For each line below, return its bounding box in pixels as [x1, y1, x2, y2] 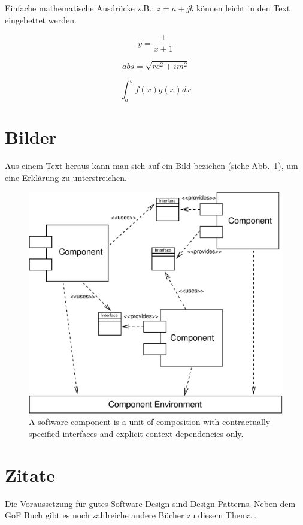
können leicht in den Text [196, 2, 290, 14]
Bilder [5, 125, 57, 149]
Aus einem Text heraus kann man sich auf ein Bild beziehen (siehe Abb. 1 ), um [5, 159, 298, 172]
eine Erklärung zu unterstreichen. [5, 171, 127, 183]
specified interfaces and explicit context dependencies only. [29, 427, 244, 439]
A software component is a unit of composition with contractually [29, 415, 271, 428]
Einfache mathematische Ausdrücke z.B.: [5, 2, 154, 14]
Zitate [5, 462, 56, 487]
